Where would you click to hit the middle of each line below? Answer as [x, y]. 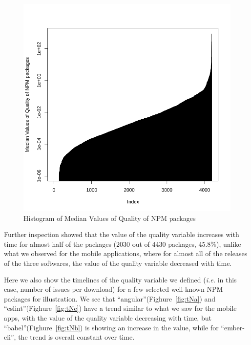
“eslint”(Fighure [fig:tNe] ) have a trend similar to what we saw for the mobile [120, 308]
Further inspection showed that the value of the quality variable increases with [122, 234]
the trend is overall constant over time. [76, 337]
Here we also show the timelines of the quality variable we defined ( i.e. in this [120, 279]
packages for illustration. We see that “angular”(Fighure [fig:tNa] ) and [110, 298]
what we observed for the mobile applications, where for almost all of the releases [126, 253]
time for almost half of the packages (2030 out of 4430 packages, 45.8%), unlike [123, 244]
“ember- [233, 327]
